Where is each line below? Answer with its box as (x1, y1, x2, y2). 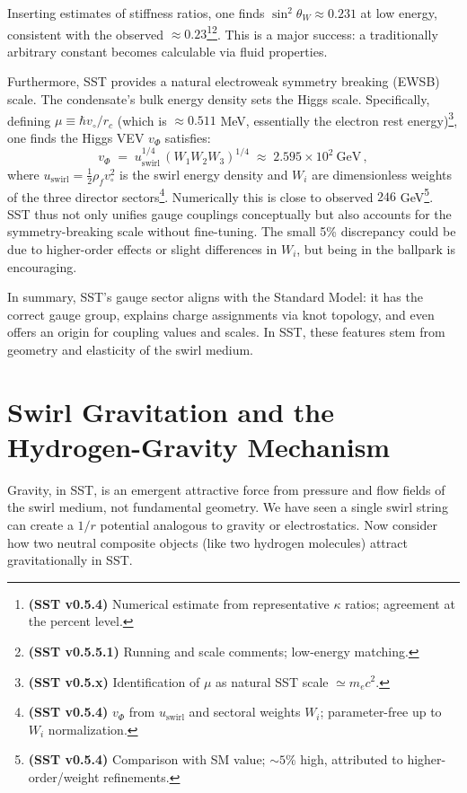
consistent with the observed (7, 24, 164, 43)
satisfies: (164, 128, 211, 146)
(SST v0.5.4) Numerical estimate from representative (28, 594, 330, 612)
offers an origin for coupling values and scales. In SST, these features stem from (7, 322, 445, 341)
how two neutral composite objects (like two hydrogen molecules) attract (7, 533, 408, 551)
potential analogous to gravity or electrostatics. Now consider (100, 515, 437, 533)
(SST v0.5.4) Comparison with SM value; (28, 750, 266, 769)
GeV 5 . (400, 184, 434, 206)
